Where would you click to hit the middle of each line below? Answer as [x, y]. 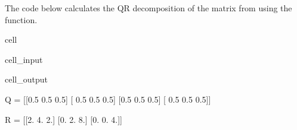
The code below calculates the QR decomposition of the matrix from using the [148, 8]
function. [21, 19]
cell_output [26, 79]
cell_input [24, 59]
